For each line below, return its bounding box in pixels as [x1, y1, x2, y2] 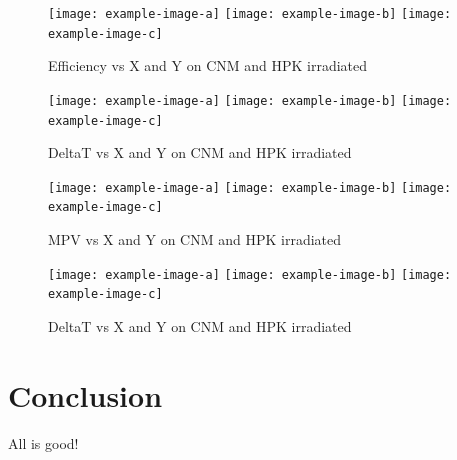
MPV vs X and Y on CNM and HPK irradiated [48, 229, 342, 250]
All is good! [8, 432, 79, 453]
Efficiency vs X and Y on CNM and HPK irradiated [48, 55, 368, 76]
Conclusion [8, 374, 163, 415]
